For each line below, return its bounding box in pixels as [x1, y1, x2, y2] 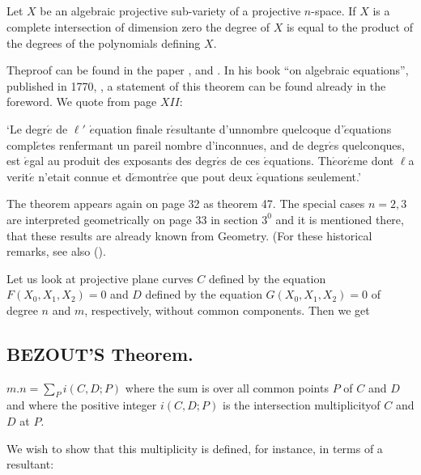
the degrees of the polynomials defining [6, 34, 201, 51]
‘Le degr [6, 120, 48, 137]
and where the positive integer [6, 397, 157, 414]
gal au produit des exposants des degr [29, 152, 217, 169]
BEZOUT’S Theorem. [6, 341, 193, 366]
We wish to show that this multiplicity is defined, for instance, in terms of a [6, 439, 383, 456]
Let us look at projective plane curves [6, 269, 193, 286]
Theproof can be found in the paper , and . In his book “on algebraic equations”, [6, 61, 409, 78]
